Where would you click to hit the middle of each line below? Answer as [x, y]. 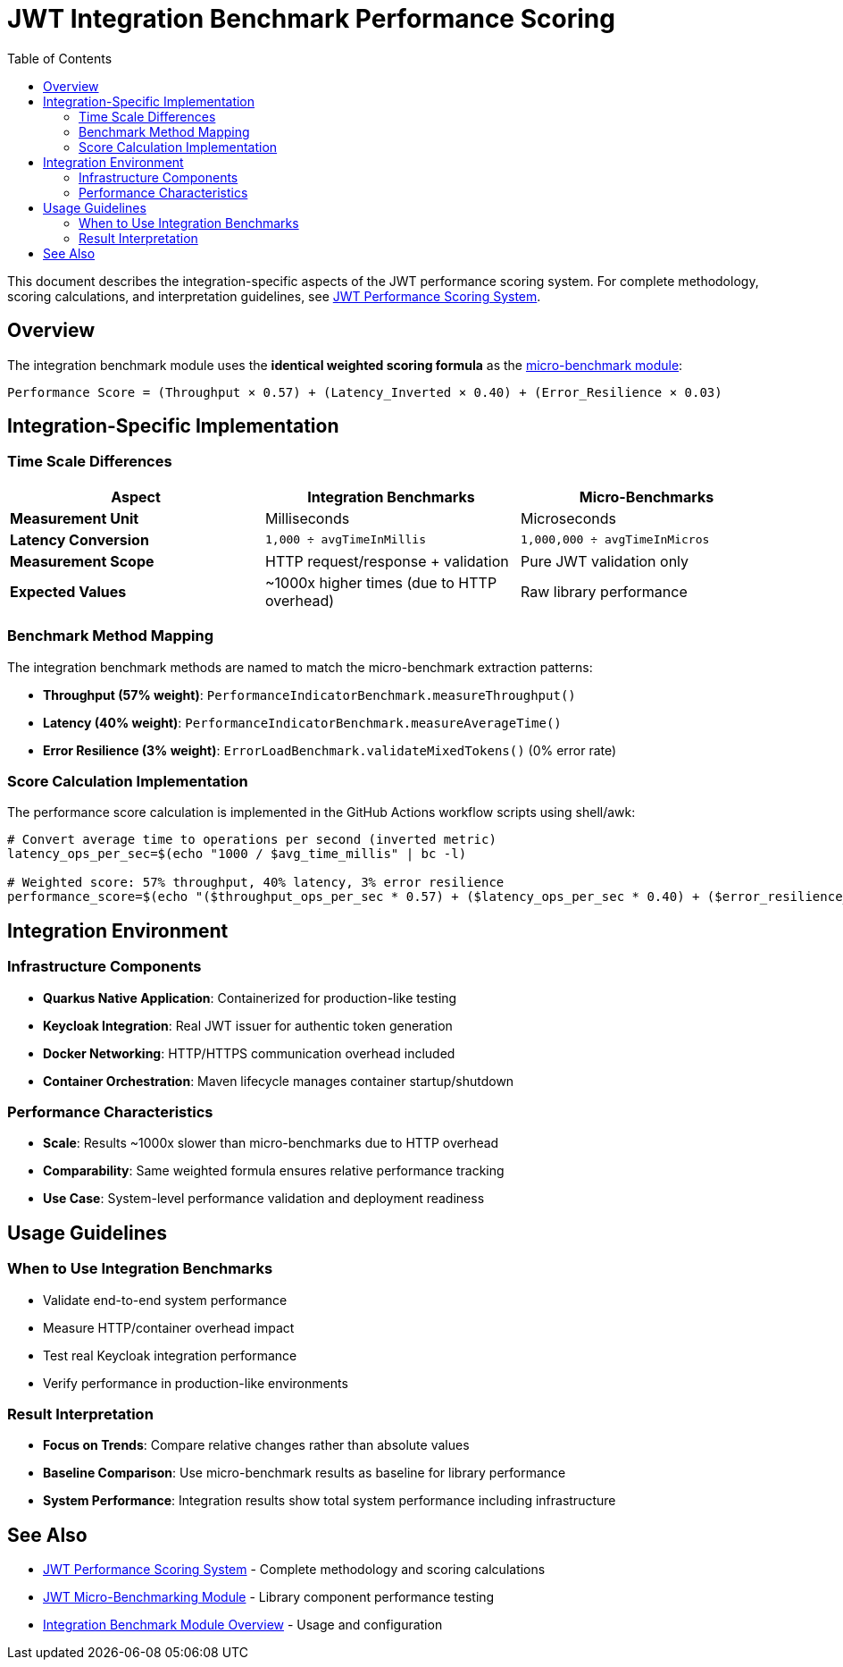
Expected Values [68, 591]
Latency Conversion [79, 539]
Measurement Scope [82, 561]
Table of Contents [60, 58]
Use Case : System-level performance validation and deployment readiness [264, 1199]
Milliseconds [307, 518]
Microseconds [568, 518]
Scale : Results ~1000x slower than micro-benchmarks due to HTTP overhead [271, 1143]
